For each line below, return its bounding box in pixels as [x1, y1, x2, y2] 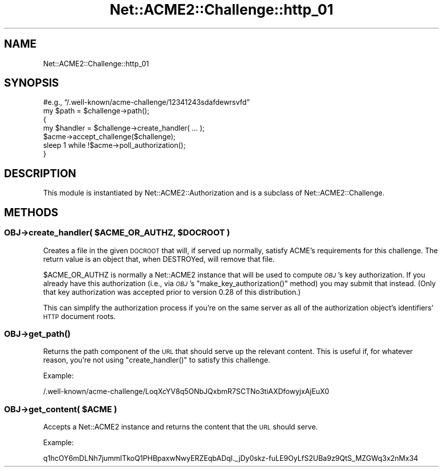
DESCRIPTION [4, 167, 76, 180]
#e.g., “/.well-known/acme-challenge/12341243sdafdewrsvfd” [43, 98, 250, 107]
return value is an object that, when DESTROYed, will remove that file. [43, 254, 275, 263]
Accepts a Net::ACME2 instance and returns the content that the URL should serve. [43, 422, 318, 431]
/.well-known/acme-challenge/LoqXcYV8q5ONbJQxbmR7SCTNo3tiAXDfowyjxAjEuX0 [43, 387, 329, 396]
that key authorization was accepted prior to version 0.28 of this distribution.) [43, 287, 301, 296]
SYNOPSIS [4, 76, 59, 90]
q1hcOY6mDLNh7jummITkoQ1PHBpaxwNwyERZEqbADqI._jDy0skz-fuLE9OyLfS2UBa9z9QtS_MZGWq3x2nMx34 [43, 454, 418, 462]
